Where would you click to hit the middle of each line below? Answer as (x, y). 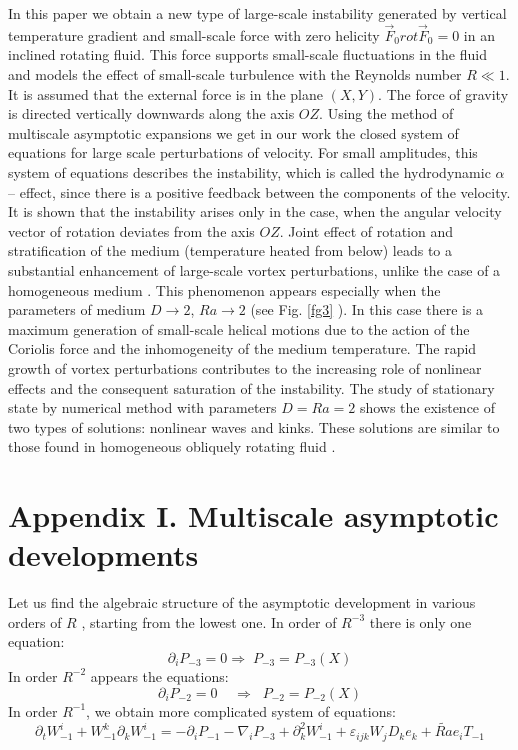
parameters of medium (77, 309)
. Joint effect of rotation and (366, 230)
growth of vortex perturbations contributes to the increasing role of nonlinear (245, 367)
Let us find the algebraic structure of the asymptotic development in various (242, 602)
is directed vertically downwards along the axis (151, 113)
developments (103, 554)
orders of (35, 621)
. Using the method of (386, 113)
